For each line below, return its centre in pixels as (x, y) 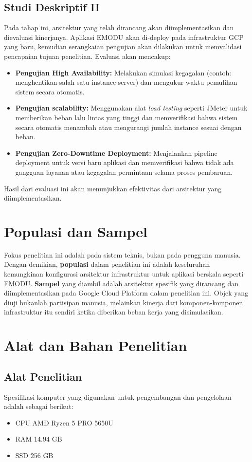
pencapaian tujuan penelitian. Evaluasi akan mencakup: (87, 56)
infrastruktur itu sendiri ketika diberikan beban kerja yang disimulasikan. (114, 312)
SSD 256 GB (34, 455)
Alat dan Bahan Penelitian (96, 345)
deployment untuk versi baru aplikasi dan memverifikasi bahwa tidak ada (125, 162)
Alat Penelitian (43, 376)
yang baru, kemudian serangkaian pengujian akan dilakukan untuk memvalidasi (123, 46)
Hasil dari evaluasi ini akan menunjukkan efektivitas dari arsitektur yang (113, 188)
